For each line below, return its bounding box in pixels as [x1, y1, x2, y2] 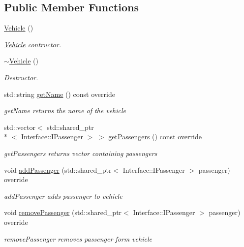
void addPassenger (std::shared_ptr [4, 164, 112, 175]
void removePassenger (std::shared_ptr [4, 207, 122, 217]
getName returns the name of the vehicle [4, 105, 126, 116]
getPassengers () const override [108, 131, 202, 142]
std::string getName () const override [4, 89, 115, 99]
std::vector [4, 122, 35, 132]
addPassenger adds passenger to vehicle [4, 190, 122, 201]
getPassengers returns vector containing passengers [4, 148, 157, 158]
